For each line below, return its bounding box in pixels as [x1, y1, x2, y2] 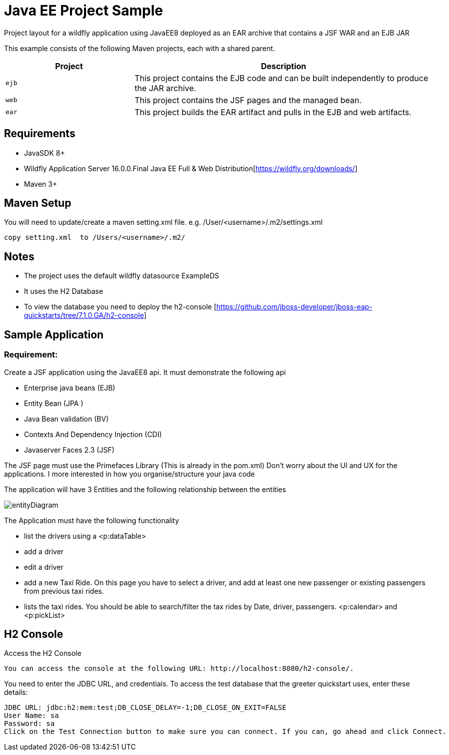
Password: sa [4, 719, 55, 728]
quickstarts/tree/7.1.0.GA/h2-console [24, 311, 144, 320]
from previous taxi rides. [24, 586, 104, 595]
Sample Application [4, 328, 104, 341]
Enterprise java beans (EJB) [24, 383, 115, 392]
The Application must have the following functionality [4, 516, 179, 525]
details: [4, 688, 28, 697]
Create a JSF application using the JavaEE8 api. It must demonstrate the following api [4, 367, 286, 376]
